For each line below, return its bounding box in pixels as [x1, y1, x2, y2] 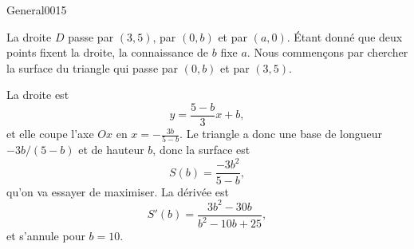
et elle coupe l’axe [6, 125, 94, 142]
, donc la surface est [152, 141, 250, 158]
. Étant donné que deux [286, 28, 403, 45]
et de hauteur [78, 141, 144, 158]
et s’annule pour [6, 227, 85, 243]
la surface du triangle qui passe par [6, 59, 179, 76]
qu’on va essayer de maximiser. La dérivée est [6, 183, 230, 200]
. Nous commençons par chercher [246, 44, 408, 61]
